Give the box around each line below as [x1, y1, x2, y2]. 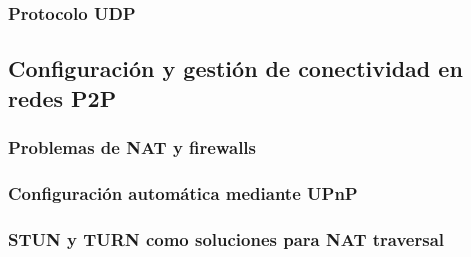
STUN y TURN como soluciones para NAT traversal [8, 226, 444, 251]
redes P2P [8, 82, 117, 113]
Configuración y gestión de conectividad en [8, 53, 463, 84]
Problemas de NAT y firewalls [8, 134, 256, 159]
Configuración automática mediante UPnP [8, 180, 358, 205]
